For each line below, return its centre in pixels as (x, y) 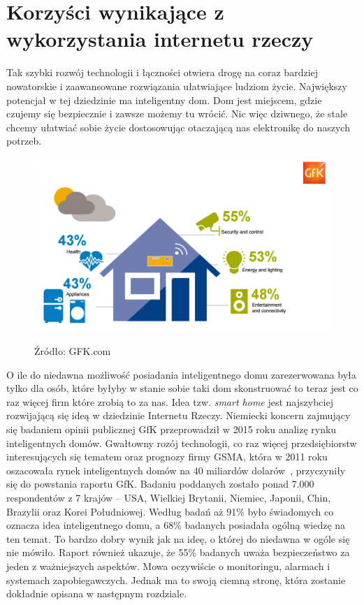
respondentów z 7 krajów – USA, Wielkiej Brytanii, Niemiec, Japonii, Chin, (169, 498)
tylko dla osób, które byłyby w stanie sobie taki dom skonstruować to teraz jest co (182, 388)
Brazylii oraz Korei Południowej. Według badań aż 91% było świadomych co (170, 511)
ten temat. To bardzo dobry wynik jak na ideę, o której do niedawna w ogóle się (178, 538)
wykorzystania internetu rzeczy (160, 39)
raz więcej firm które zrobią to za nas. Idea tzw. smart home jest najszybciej (170, 401)
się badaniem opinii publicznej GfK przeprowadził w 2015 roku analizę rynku (172, 429)
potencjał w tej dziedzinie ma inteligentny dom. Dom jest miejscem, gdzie (164, 100)
